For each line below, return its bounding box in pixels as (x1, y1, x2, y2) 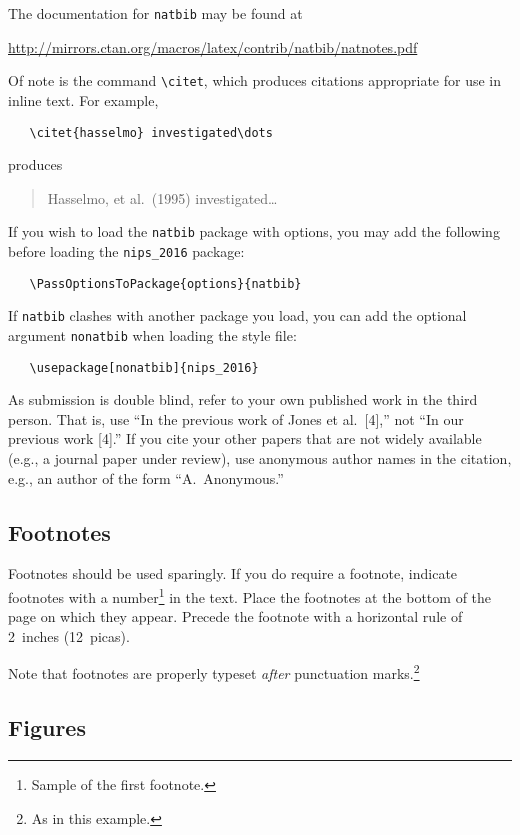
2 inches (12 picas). (8, 625, 130, 646)
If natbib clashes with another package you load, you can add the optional (8, 305, 467, 326)
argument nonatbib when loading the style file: (8, 324, 297, 345)
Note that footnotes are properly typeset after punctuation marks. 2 (8, 660, 420, 684)
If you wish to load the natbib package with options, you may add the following (8, 221, 500, 242)
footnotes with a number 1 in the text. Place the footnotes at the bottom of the (8, 584, 492, 607)
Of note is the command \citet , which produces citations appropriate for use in (8, 70, 501, 91)
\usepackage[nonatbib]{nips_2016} (29, 360, 259, 375)
